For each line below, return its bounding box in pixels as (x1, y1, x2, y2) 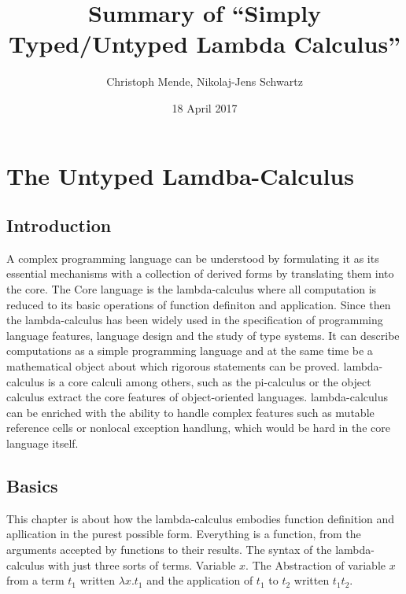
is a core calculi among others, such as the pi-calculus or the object (47, 373, 371, 389)
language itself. (6, 435, 79, 452)
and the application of (146, 572, 253, 588)
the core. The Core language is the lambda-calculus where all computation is (6, 281, 377, 297)
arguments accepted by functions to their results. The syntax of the (6, 541, 332, 557)
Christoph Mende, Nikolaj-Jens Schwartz (106, 73, 303, 90)
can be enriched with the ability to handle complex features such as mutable (6, 404, 375, 420)
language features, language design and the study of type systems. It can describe (6, 327, 400, 343)
